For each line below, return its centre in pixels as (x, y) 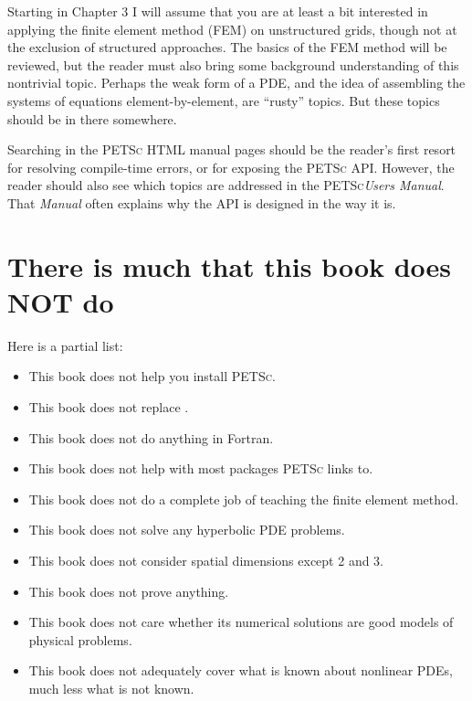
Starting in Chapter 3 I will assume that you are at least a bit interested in (218, 11)
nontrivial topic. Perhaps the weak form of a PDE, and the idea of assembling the (236, 83)
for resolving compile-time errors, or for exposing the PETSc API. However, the (231, 167)
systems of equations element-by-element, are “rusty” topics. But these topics (224, 100)
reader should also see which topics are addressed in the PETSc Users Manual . (226, 185)
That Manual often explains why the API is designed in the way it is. (202, 202)
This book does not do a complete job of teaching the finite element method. (244, 499)
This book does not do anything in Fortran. (151, 437)
